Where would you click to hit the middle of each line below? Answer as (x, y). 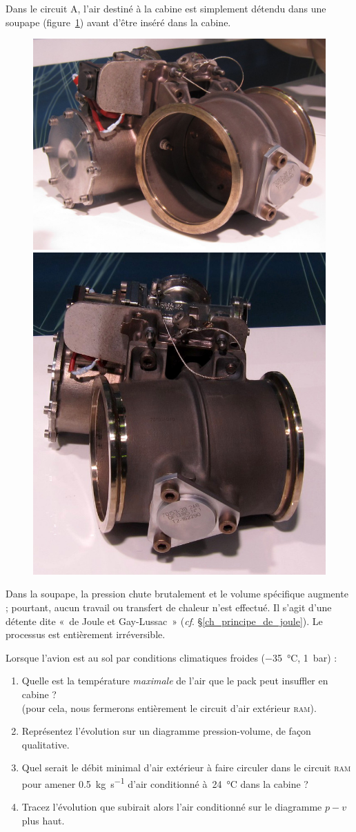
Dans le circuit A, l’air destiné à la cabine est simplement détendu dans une (166, 8)
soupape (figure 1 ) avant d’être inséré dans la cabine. (118, 22)
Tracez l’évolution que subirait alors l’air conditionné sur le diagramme (172, 807)
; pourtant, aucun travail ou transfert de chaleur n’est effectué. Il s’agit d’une (169, 607)
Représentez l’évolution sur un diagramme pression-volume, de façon (166, 731)
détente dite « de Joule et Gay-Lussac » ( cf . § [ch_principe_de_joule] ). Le (164, 621)
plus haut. (43, 820)
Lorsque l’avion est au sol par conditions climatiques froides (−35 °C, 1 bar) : (171, 657)
